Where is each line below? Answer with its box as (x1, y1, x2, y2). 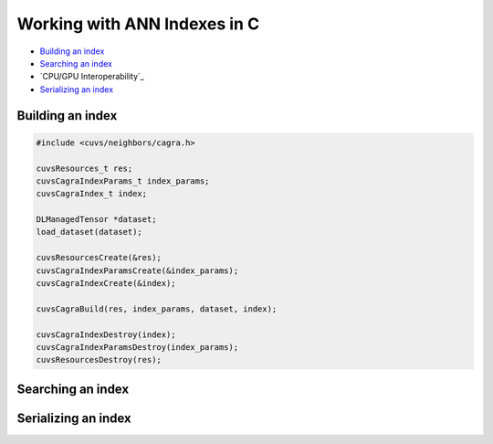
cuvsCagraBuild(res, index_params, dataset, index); (36, 303, 278, 314)
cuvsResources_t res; (36, 163, 133, 174)
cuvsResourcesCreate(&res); (36, 252, 162, 263)
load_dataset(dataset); (36, 227, 143, 238)
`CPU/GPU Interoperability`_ (39, 71, 145, 82)
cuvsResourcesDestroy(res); (36, 354, 162, 365)
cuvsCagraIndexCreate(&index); (36, 279, 177, 289)
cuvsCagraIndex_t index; (36, 188, 148, 199)
